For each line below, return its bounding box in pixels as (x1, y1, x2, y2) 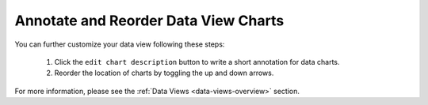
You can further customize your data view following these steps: (14, 39, 225, 49)
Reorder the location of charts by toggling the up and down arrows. (54, 68, 274, 78)
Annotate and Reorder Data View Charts (14, 12, 285, 29)
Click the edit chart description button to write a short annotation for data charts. (54, 57, 340, 66)
